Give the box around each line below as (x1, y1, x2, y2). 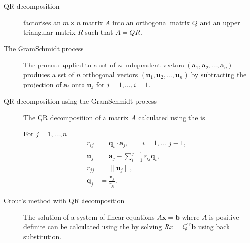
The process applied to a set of (23, 60, 116, 70)
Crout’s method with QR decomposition (4, 195, 125, 205)
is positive (209, 212, 239, 222)
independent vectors (124, 60, 184, 70)
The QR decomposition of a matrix (23, 112, 129, 122)
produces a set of (23, 69, 74, 79)
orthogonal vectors (83, 69, 138, 79)
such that (85, 27, 113, 37)
